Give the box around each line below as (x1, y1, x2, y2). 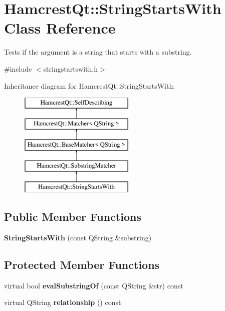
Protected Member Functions (4, 256, 160, 272)
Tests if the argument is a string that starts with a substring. (4, 47, 192, 57)
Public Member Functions (4, 209, 141, 224)
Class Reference (4, 18, 116, 38)
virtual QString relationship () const (4, 297, 121, 307)
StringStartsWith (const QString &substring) (4, 232, 152, 242)
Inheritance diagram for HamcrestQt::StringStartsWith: (4, 80, 175, 91)
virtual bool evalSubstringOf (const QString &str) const (4, 280, 183, 290)
